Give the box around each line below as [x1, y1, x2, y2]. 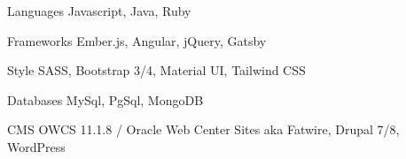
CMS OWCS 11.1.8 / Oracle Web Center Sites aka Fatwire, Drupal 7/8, [7, 120, 400, 139]
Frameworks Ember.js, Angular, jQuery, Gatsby [7, 31, 267, 49]
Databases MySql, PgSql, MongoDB [7, 90, 204, 109]
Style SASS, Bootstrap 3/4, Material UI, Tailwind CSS [7, 61, 306, 79]
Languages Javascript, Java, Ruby [7, 2, 191, 19]
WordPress [7, 137, 66, 155]
